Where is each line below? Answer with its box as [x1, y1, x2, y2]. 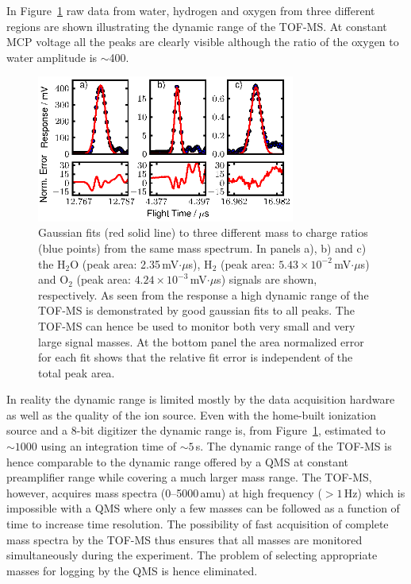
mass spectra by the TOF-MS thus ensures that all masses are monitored [6, 531, 363, 547]
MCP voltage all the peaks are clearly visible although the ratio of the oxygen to [6, 33, 399, 50]
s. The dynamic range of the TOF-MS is [195, 438, 392, 454]
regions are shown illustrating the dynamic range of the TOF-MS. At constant [6, 17, 387, 34]
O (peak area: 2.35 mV [70, 255, 179, 272]
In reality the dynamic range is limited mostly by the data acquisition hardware [6, 391, 395, 408]
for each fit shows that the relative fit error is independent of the [38, 349, 353, 365]
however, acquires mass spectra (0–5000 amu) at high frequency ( [6, 484, 322, 501]
